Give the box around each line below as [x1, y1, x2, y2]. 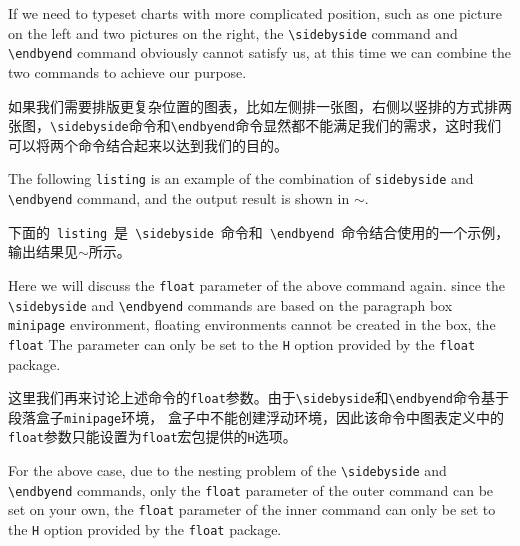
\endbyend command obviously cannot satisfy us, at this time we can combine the [8, 42, 512, 63]
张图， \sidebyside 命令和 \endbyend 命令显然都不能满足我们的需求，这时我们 [8, 115, 502, 136]
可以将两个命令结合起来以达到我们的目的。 [8, 134, 288, 155]
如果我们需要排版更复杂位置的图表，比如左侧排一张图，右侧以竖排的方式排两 [8, 95, 512, 116]
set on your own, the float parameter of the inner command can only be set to [8, 499, 496, 520]
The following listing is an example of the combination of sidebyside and [8, 168, 474, 189]
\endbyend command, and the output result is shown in [8, 188, 350, 208]
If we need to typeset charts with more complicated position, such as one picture [8, 3, 502, 23]
